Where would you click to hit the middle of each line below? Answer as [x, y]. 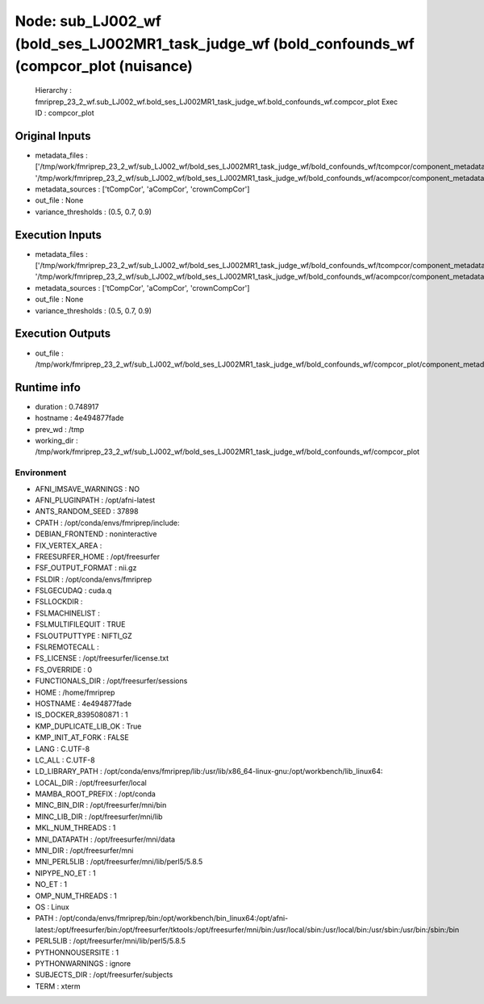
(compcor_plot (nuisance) [104, 67]
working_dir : [56, 441]
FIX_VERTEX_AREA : [69, 545]
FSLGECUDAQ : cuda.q [73, 590]
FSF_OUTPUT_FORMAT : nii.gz [86, 568]
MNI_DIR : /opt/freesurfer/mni [84, 851]
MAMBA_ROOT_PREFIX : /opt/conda [96, 794]
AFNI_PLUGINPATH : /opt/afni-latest [95, 500]
